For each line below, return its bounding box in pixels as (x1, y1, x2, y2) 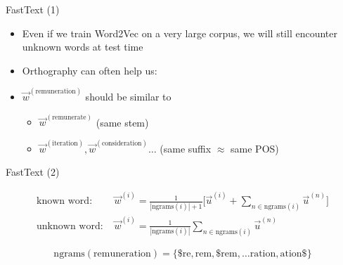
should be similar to (85, 89, 171, 104)
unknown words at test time (22, 39, 143, 54)
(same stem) (96, 115, 149, 129)
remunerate (52, 113, 86, 121)
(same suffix (160, 141, 212, 155)
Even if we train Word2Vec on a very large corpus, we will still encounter (22, 25, 337, 40)
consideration (101, 139, 142, 147)
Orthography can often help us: (22, 63, 157, 77)
